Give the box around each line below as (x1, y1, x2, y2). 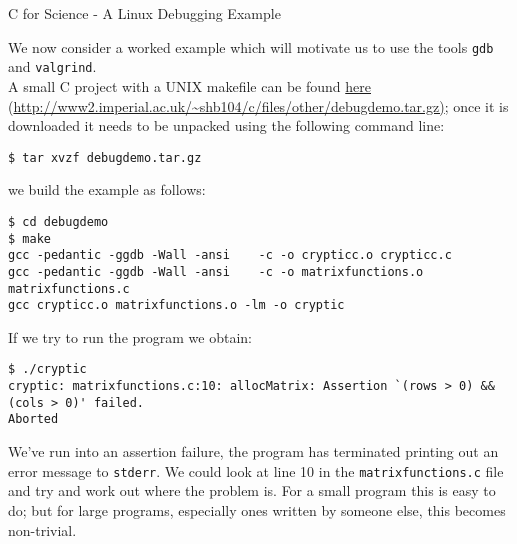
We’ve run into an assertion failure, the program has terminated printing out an (8, 441, 499, 462)
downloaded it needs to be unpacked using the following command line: (8, 115, 445, 136)
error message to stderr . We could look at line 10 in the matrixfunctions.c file (8, 460, 504, 481)
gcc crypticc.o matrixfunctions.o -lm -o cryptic (8, 298, 345, 313)
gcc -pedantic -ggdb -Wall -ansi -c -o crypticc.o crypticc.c (8, 248, 452, 263)
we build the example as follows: (8, 179, 206, 200)
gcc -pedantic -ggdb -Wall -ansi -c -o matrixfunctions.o (8, 264, 424, 279)
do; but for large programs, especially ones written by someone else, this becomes (8, 499, 506, 520)
